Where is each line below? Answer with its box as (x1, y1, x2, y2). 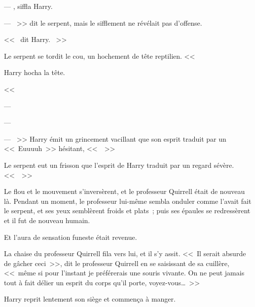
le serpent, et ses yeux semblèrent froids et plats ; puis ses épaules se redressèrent (4, 205, 251, 216)
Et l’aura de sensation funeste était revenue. (4, 231, 137, 242)
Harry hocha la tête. (4, 67, 65, 77)
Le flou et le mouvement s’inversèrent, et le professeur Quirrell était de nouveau (4, 186, 245, 196)
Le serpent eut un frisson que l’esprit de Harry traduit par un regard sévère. (4, 159, 234, 170)
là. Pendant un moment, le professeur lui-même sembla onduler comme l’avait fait (4, 195, 252, 206)
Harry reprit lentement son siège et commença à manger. (4, 294, 176, 304)
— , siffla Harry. (4, 1, 53, 11)
